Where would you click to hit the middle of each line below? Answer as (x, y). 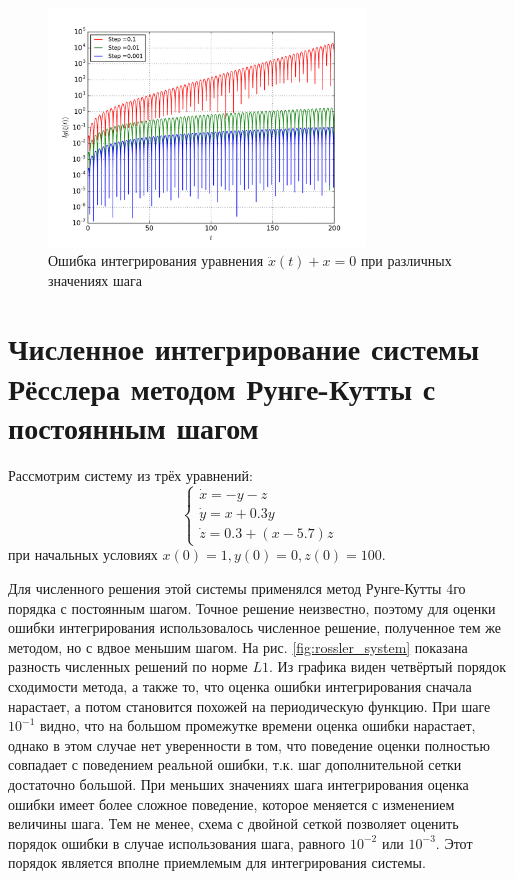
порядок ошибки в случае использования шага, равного (177, 842)
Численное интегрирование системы (244, 348)
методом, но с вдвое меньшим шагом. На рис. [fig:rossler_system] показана (238, 646)
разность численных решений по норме (128, 666)
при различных (406, 260)
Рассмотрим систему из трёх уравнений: (130, 474)
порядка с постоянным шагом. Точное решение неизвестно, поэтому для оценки (252, 607)
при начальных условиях (83, 554)
